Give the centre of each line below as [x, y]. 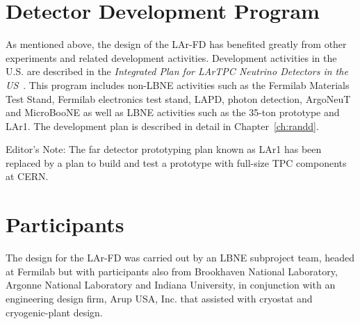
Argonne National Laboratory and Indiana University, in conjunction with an [171, 285]
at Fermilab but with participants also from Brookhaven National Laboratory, [172, 271]
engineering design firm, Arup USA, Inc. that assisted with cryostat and [159, 298]
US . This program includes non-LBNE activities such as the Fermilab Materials [178, 84]
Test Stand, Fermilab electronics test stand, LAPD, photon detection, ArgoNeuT [178, 98]
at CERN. [27, 176]
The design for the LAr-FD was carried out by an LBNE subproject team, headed [180, 258]
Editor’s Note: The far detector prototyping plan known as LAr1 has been [164, 149]
